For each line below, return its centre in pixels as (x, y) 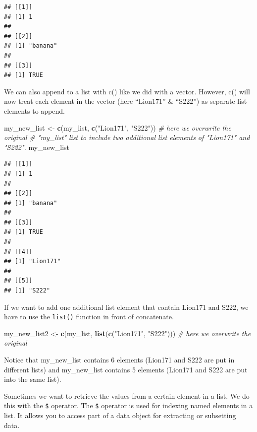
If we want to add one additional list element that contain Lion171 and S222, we (126, 307)
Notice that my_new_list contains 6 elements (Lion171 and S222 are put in (119, 360)
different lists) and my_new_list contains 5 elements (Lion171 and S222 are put (126, 369)
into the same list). (33, 379)
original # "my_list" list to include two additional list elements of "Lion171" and (127, 137)
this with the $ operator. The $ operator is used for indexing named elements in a (128, 405)
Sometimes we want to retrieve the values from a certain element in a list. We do (127, 396)
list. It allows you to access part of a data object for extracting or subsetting (120, 415)
